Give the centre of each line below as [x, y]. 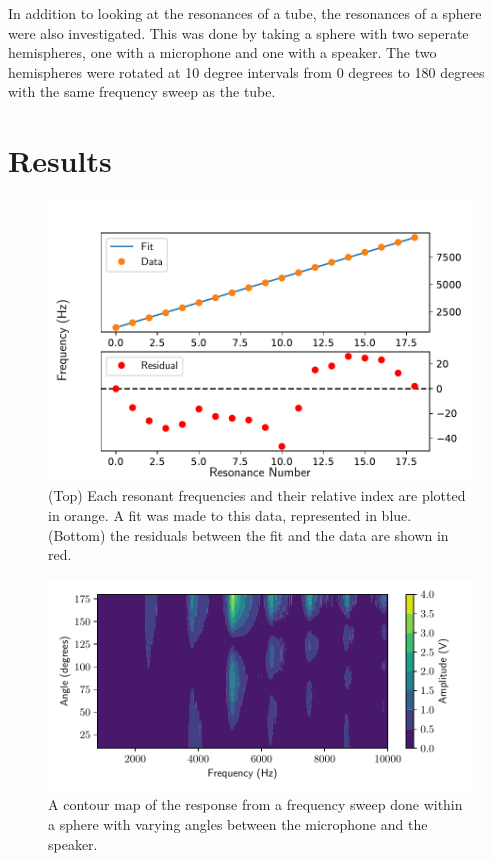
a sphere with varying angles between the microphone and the [238, 823]
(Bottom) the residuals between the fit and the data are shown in [248, 534]
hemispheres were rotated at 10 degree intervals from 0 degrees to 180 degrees [246, 71]
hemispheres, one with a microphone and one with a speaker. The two [222, 52]
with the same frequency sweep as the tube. [142, 91]
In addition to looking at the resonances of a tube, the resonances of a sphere [245, 13]
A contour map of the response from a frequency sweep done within [255, 804]
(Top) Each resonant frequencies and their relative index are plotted [257, 495]
